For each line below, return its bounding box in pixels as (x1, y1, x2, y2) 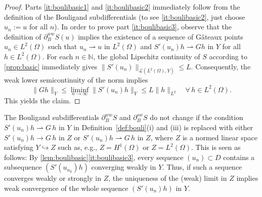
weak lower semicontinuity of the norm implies (4, 74, 148, 85)
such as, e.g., (58, 142, 97, 152)
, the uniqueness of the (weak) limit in (108, 173, 227, 183)
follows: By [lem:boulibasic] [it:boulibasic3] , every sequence (4, 151, 184, 162)
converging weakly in (91, 162, 156, 172)
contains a (223, 151, 255, 162)
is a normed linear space (182, 132, 257, 142)
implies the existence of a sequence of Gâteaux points (78, 31, 243, 42)
